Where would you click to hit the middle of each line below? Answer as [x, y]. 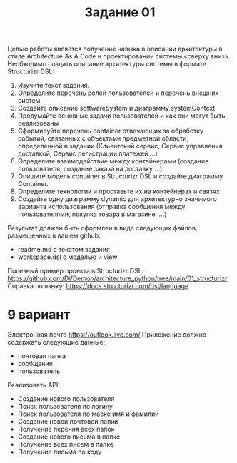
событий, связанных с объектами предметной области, [103, 138]
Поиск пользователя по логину [65, 407]
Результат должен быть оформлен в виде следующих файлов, [102, 228]
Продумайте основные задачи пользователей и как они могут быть [121, 116]
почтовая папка [42, 356]
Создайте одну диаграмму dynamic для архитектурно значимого [117, 199]
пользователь [39, 371]
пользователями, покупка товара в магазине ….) [92, 214]
